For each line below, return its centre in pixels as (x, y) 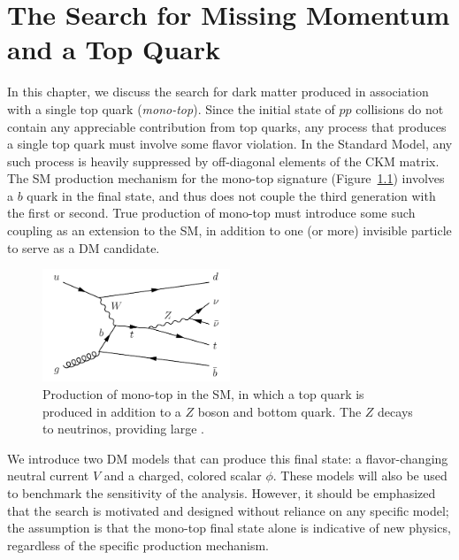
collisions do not (400, 108)
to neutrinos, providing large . (124, 429)
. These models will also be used (360, 476)
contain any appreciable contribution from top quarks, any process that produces (227, 126)
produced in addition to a (112, 411)
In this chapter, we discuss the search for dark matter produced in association (218, 92)
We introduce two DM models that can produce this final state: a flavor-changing (228, 458)
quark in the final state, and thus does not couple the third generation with (231, 195)
